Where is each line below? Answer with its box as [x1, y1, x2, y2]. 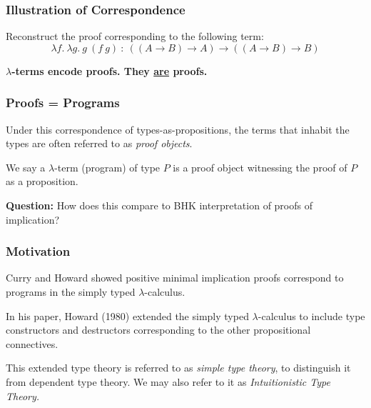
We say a [6, 159, 46, 174]
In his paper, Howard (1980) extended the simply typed [6, 308, 249, 323]
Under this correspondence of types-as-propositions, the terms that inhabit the [6, 121, 350, 136]
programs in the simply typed [6, 284, 136, 299]
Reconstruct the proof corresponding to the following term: [6, 29, 264, 44]
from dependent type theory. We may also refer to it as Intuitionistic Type [6, 374, 330, 389]
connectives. [6, 336, 59, 351]
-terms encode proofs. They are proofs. [11, 63, 208, 78]
